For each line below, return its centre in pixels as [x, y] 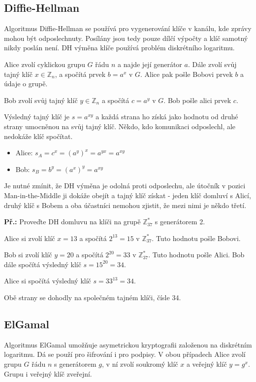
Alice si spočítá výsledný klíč [48, 281]
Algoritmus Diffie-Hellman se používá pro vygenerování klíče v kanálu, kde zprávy [128, 28]
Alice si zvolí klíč [30, 238]
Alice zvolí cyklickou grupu [45, 64]
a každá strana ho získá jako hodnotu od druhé [167, 117]
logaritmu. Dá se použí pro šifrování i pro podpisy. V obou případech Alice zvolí [125, 354]
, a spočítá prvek [80, 74]
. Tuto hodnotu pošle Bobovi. [196, 238]
